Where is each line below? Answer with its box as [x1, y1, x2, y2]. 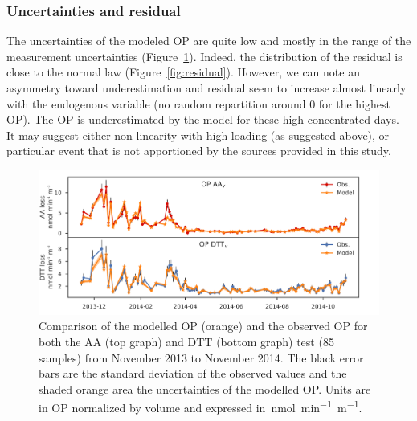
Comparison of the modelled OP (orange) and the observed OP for [39, 317, 368, 334]
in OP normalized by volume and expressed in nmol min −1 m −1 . [39, 397, 362, 416]
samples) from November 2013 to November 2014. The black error [39, 349, 364, 366]
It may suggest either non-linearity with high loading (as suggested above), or [6, 126, 390, 143]
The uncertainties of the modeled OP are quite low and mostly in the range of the [6, 32, 411, 49]
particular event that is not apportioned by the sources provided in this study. [6, 142, 391, 159]
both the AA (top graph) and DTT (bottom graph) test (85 [39, 333, 334, 350]
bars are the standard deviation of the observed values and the [39, 365, 347, 382]
